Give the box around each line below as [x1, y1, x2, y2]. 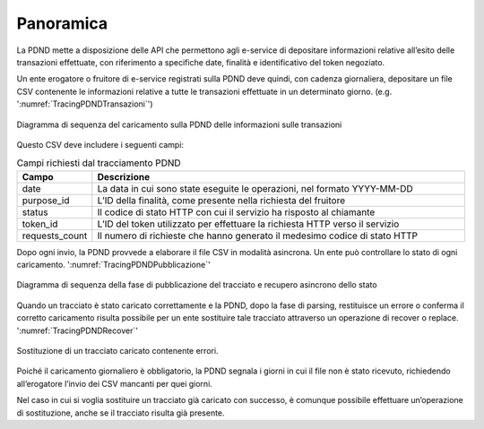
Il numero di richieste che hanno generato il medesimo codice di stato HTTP [97, 229, 419, 242]
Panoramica [16, 13, 108, 33]
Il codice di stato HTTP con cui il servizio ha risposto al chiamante [97, 206, 376, 219]
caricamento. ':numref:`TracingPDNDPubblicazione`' [16, 260, 211, 270]
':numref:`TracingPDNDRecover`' [16, 325, 139, 336]
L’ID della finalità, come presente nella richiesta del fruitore [97, 193, 345, 206]
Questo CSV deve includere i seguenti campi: [16, 139, 184, 150]
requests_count [22, 229, 88, 242]
